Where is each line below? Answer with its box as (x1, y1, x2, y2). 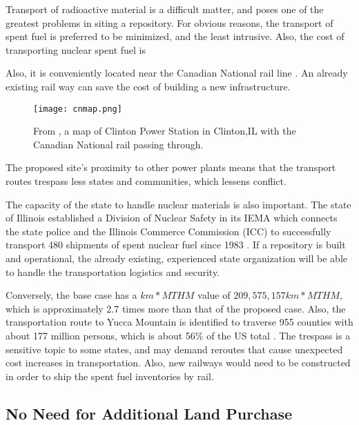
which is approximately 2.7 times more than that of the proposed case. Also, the (6, 301, 346, 315)
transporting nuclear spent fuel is (6, 42, 146, 57)
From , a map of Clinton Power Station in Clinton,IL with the (33, 123, 296, 138)
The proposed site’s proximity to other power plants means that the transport (6, 160, 336, 175)
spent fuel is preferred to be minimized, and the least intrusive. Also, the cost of (6, 29, 345, 43)
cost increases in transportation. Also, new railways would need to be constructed (6, 355, 351, 370)
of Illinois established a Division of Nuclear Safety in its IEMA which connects (6, 210, 338, 225)
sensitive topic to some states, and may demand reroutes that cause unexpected (6, 342, 343, 356)
